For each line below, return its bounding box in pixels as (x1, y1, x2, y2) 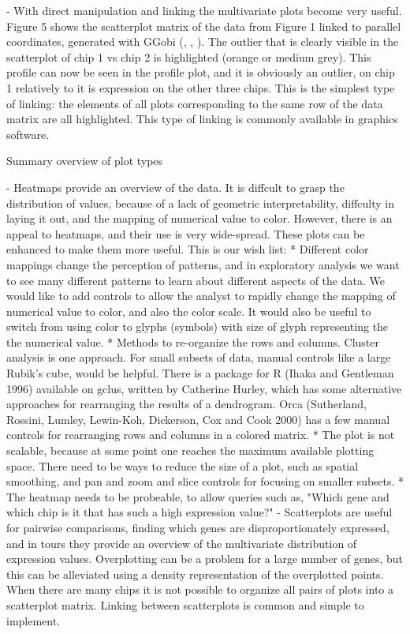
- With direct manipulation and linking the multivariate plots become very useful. (6, 2, 402, 18)
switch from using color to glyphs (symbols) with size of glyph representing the (6, 318, 389, 335)
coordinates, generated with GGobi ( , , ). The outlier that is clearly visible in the (6, 33, 399, 50)
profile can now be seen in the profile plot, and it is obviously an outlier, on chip (6, 64, 395, 81)
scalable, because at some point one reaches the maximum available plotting (6, 442, 375, 459)
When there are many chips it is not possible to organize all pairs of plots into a (6, 581, 393, 598)
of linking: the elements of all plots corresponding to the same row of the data (6, 95, 383, 111)
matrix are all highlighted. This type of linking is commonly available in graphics (6, 111, 398, 127)
